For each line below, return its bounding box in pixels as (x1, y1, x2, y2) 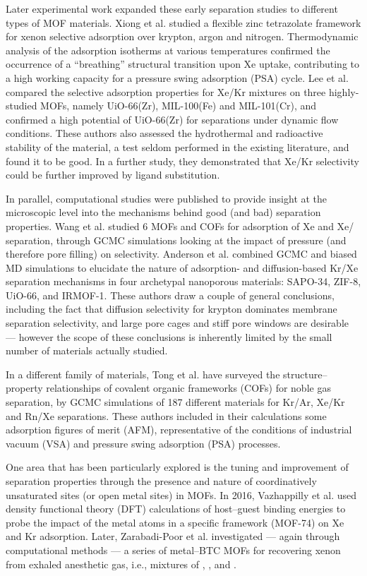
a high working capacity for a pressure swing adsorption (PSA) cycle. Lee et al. (6, 70, 349, 85)
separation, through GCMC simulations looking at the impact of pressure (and (6, 232, 347, 247)
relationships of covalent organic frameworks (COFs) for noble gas (46, 380, 331, 395)
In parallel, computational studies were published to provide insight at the (6, 191, 327, 205)
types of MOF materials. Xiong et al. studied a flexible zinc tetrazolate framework (6, 15, 361, 30)
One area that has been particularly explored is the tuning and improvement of (6, 460, 349, 474)
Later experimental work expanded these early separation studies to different (6, 1, 338, 16)
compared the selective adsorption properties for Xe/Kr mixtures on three (6, 84, 326, 99)
